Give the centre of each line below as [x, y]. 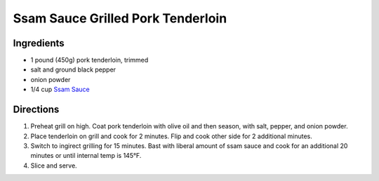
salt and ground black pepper [73, 69]
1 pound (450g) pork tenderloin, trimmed [89, 60]
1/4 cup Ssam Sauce [60, 89]
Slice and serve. [54, 166]
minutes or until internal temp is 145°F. [86, 156]
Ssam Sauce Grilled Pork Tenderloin [120, 18]
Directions [36, 110]
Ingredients [39, 43]
